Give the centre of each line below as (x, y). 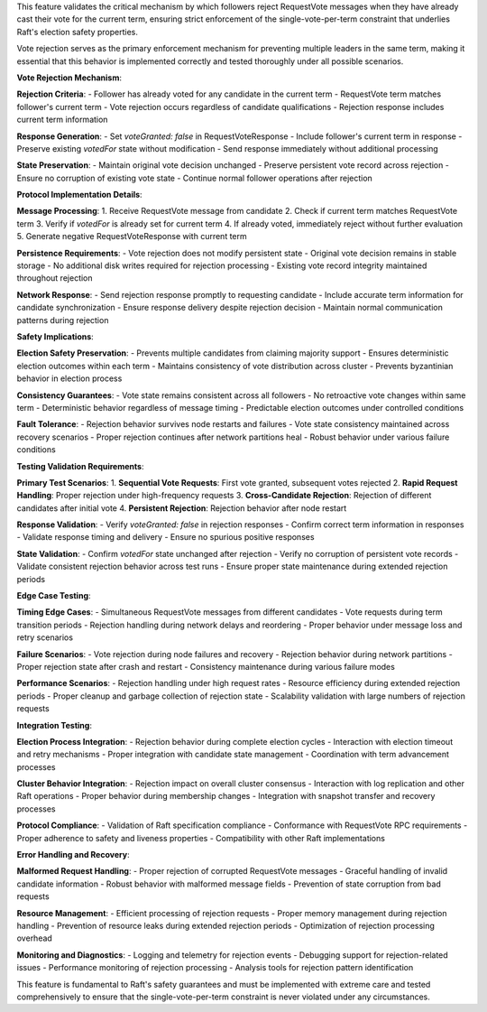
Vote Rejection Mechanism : (69, 78)
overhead (35, 938)
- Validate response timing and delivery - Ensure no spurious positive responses (165, 537)
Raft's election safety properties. (78, 32)
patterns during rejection (63, 320)
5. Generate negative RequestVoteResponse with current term (132, 237)
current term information (62, 120)
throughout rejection (55, 278)
